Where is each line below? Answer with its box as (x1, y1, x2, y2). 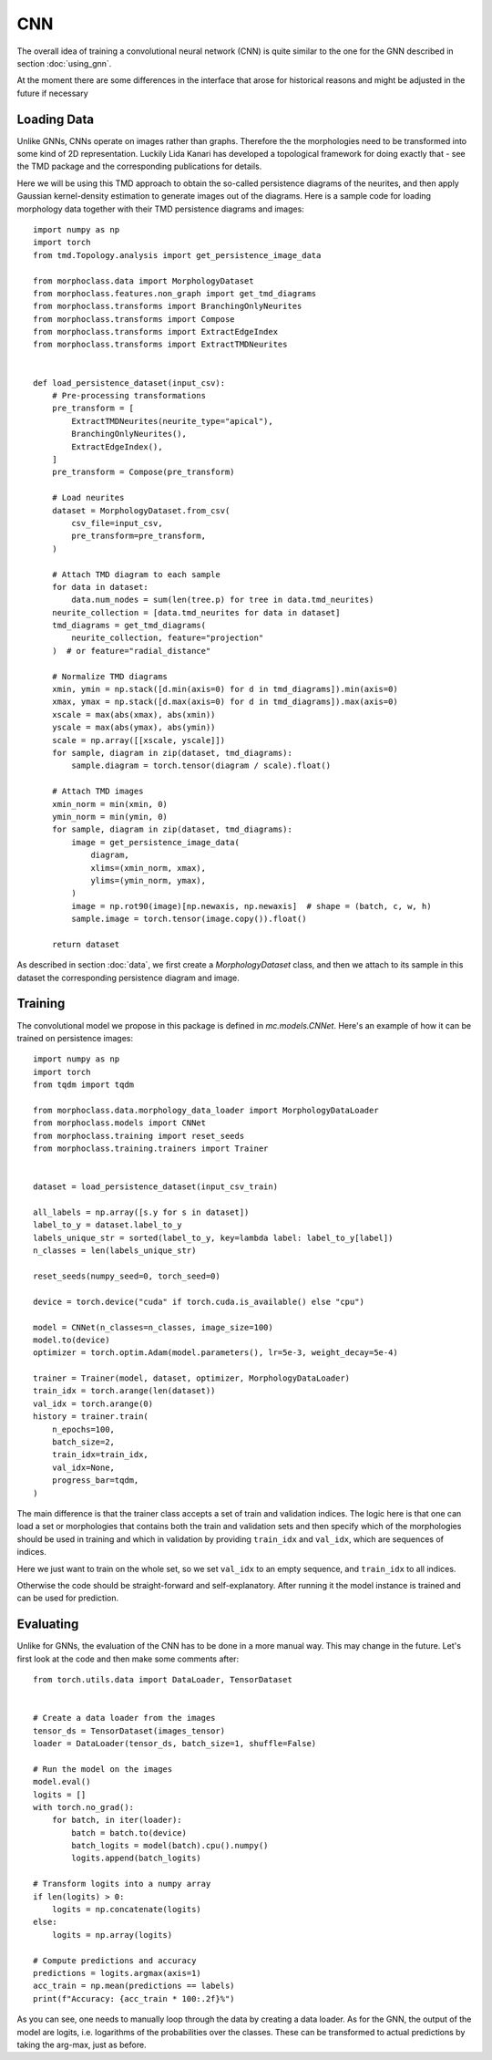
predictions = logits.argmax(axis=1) (33, 1968, 202, 1978)
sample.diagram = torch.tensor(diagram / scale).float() (71, 761, 332, 771)
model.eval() (33, 1776, 91, 1787)
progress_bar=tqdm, (51, 1475, 139, 1485)
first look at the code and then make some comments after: (16, 1653, 240, 1664)
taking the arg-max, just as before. (16, 2039, 147, 2050)
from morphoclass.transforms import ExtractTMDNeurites (33, 339, 288, 350)
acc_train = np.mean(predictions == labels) (33, 1981, 236, 1992)
